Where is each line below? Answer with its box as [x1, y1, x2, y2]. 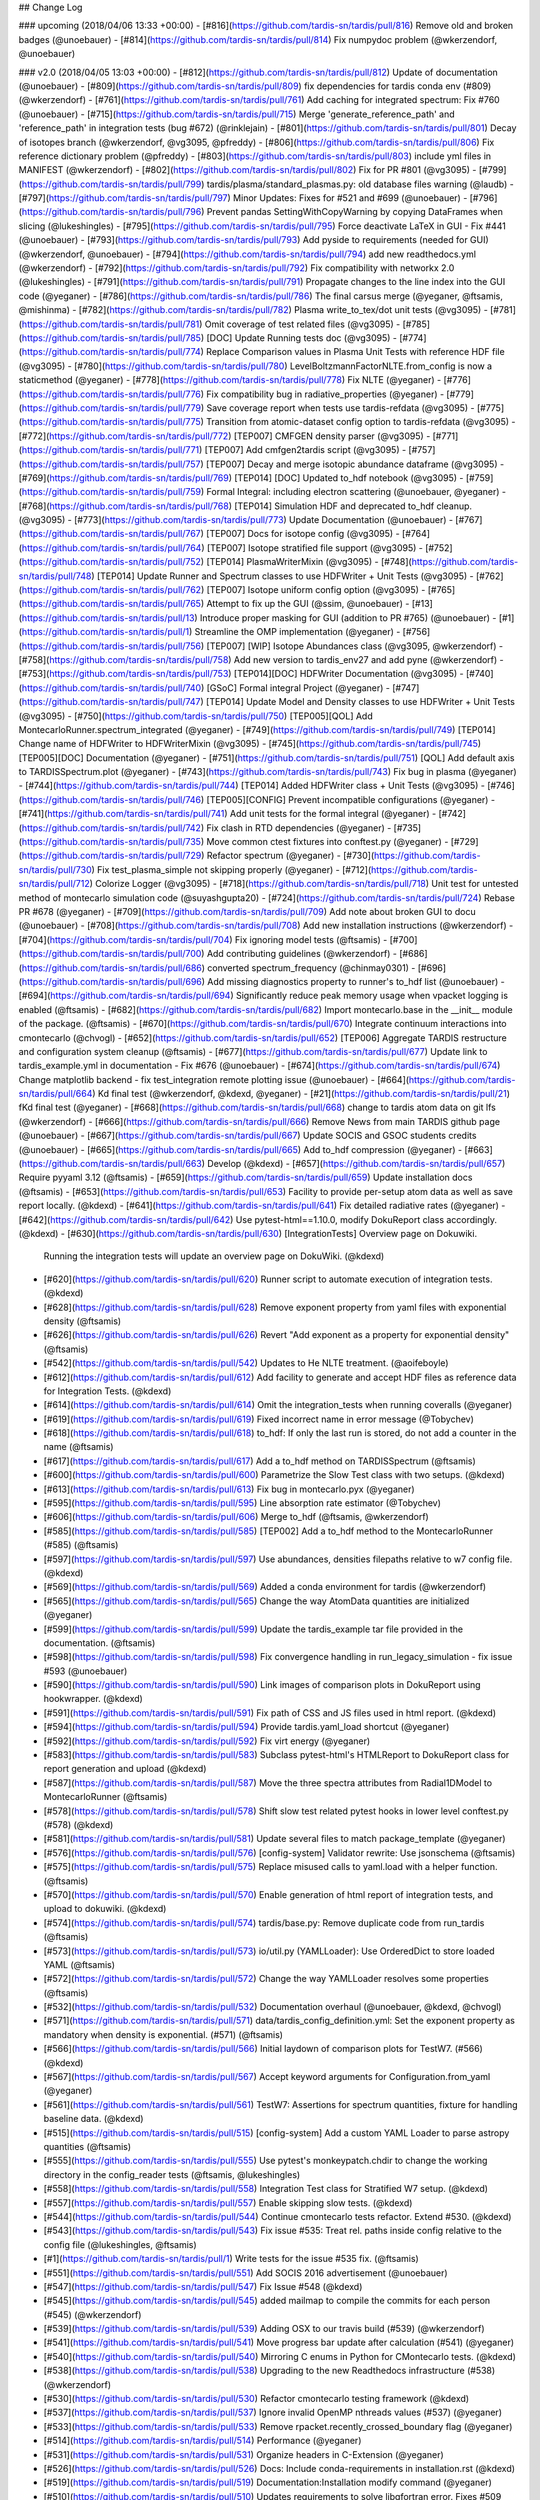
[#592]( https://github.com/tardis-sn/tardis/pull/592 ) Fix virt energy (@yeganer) [43, 1735, 371, 1747]
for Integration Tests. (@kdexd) [43, 1385, 172, 1397]
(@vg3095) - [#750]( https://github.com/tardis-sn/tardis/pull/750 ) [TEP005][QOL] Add [18, 710, 374, 722]
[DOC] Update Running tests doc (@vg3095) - [206, 331, 398, 344]
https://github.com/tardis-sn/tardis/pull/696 [21, 975, 202, 987]
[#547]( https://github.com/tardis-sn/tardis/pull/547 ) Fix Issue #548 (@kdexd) [43, 2280, 363, 2292]
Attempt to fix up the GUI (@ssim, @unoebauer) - [206, 598, 410, 610]
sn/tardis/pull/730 [18, 863, 92, 875]
